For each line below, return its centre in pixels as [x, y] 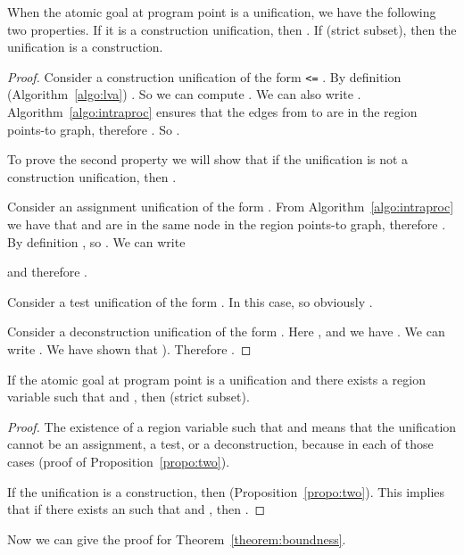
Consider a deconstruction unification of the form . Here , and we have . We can [226, 331]
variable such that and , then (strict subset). [128, 397]
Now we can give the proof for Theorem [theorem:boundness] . [177, 538]
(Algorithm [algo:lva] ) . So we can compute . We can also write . [184, 94]
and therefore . [47, 272]
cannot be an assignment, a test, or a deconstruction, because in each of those [220, 444]
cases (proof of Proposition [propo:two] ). [119, 461]
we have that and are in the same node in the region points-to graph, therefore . [227, 224]
